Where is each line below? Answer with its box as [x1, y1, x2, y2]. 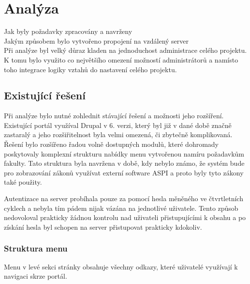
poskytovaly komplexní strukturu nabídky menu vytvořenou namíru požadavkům [4, 148, 245, 158]
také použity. [4, 177, 42, 187]
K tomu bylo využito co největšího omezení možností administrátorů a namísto [4, 54, 238, 64]
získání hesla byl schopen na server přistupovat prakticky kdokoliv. [4, 221, 202, 232]
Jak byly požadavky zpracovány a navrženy [4, 26, 132, 36]
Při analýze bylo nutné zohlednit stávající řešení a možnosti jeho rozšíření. [4, 110, 224, 121]
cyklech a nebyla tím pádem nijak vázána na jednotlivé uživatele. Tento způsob [4, 203, 238, 213]
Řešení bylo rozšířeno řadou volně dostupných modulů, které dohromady [4, 139, 219, 149]
